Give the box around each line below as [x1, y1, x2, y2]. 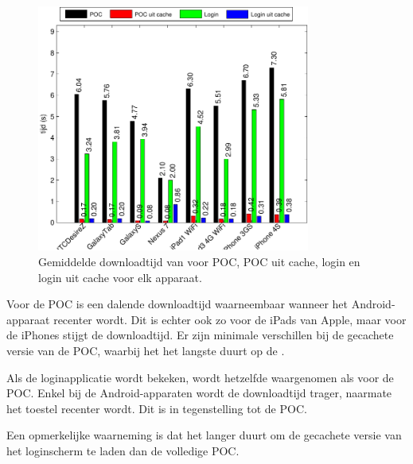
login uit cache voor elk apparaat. [38, 269, 202, 285]
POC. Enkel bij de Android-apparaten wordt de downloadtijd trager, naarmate [6, 385, 392, 401]
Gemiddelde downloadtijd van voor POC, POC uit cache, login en [38, 253, 360, 269]
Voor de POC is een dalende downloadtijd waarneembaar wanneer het [6, 296, 348, 312]
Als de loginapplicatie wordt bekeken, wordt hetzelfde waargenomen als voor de [6, 369, 394, 385]
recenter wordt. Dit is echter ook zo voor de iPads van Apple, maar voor [53, 311, 407, 327]
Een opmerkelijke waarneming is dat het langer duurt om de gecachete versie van [6, 427, 402, 443]
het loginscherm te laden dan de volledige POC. [6, 442, 240, 458]
